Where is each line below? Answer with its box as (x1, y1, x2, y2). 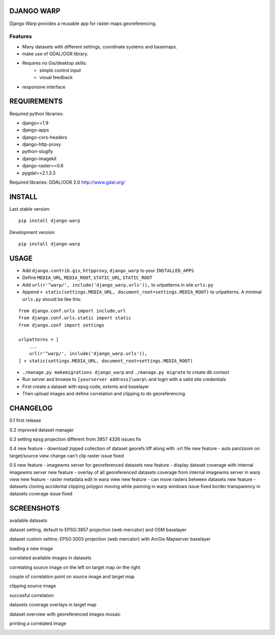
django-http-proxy (22, 141, 61, 147)
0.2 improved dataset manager (9, 426, 74, 433)
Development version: (9, 229, 56, 235)
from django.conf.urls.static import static (18, 315, 132, 321)
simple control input (39, 67, 81, 73)
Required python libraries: (9, 110, 64, 117)
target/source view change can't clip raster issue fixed (9, 452, 124, 459)
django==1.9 (22, 120, 48, 126)
